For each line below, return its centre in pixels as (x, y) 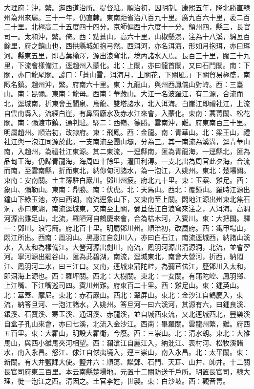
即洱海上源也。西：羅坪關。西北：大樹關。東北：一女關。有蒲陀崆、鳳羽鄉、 (127, 275)
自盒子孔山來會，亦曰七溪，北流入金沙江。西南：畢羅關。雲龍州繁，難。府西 (127, 323)
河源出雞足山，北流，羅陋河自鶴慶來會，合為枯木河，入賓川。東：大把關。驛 (127, 218)
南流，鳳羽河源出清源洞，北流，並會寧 (188, 247)
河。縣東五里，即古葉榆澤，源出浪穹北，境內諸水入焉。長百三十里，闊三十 (124, 55)
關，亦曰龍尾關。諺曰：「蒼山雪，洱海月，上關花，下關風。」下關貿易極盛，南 (127, 75)
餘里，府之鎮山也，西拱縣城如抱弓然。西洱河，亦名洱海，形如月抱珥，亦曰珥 (127, 46)
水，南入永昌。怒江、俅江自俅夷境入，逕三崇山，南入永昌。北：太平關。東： (127, 352)
